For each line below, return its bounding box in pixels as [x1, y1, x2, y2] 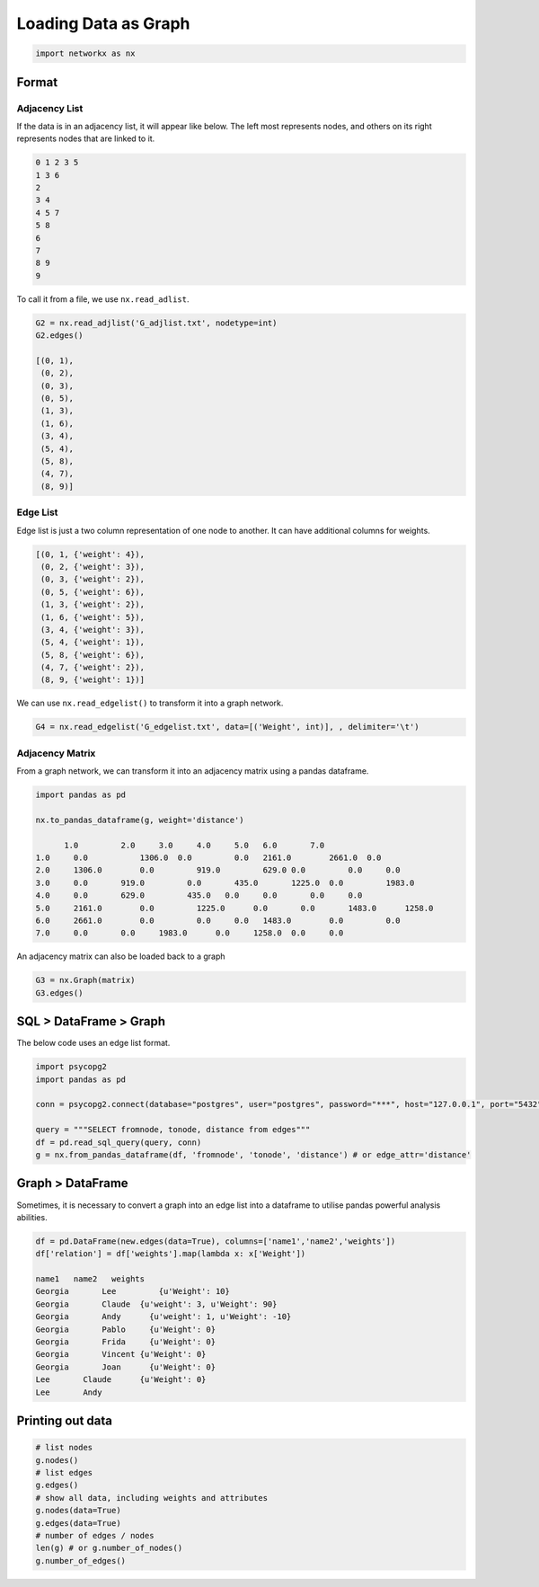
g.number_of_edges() [35, 1556, 126, 1565]
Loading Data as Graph [16, 13, 190, 33]
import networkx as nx [35, 49, 136, 58]
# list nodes [35, 1442, 93, 1453]
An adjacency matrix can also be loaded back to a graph [16, 951, 225, 962]
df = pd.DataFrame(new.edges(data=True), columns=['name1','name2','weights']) [35, 1236, 396, 1246]
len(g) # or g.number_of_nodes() [35, 1543, 183, 1554]
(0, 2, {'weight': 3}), [40, 562, 146, 572]
